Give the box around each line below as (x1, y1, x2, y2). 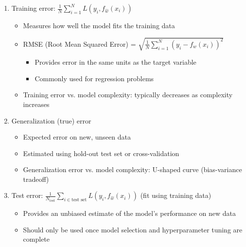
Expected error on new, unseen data (23, 132, 131, 142)
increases (23, 99, 50, 109)
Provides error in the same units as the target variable (35, 57, 196, 67)
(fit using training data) (140, 190, 211, 200)
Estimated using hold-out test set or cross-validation (23, 148, 179, 158)
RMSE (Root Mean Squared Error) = (23, 38, 136, 49)
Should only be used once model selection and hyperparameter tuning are (23, 224, 243, 234)
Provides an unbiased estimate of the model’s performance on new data (23, 208, 236, 218)
